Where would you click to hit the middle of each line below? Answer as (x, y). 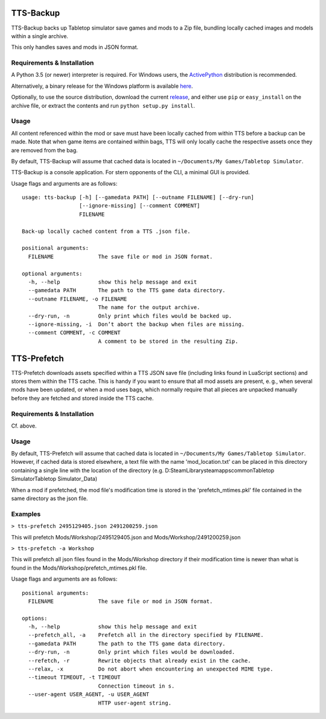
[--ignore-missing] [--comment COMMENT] (139, 206)
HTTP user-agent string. (135, 703)
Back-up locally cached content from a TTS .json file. (106, 231)
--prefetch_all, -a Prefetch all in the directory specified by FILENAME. (146, 635)
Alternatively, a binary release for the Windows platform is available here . (102, 86)
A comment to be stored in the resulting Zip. (168, 341)
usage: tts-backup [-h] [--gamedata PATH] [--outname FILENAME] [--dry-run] (138, 197)
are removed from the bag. (44, 150)
